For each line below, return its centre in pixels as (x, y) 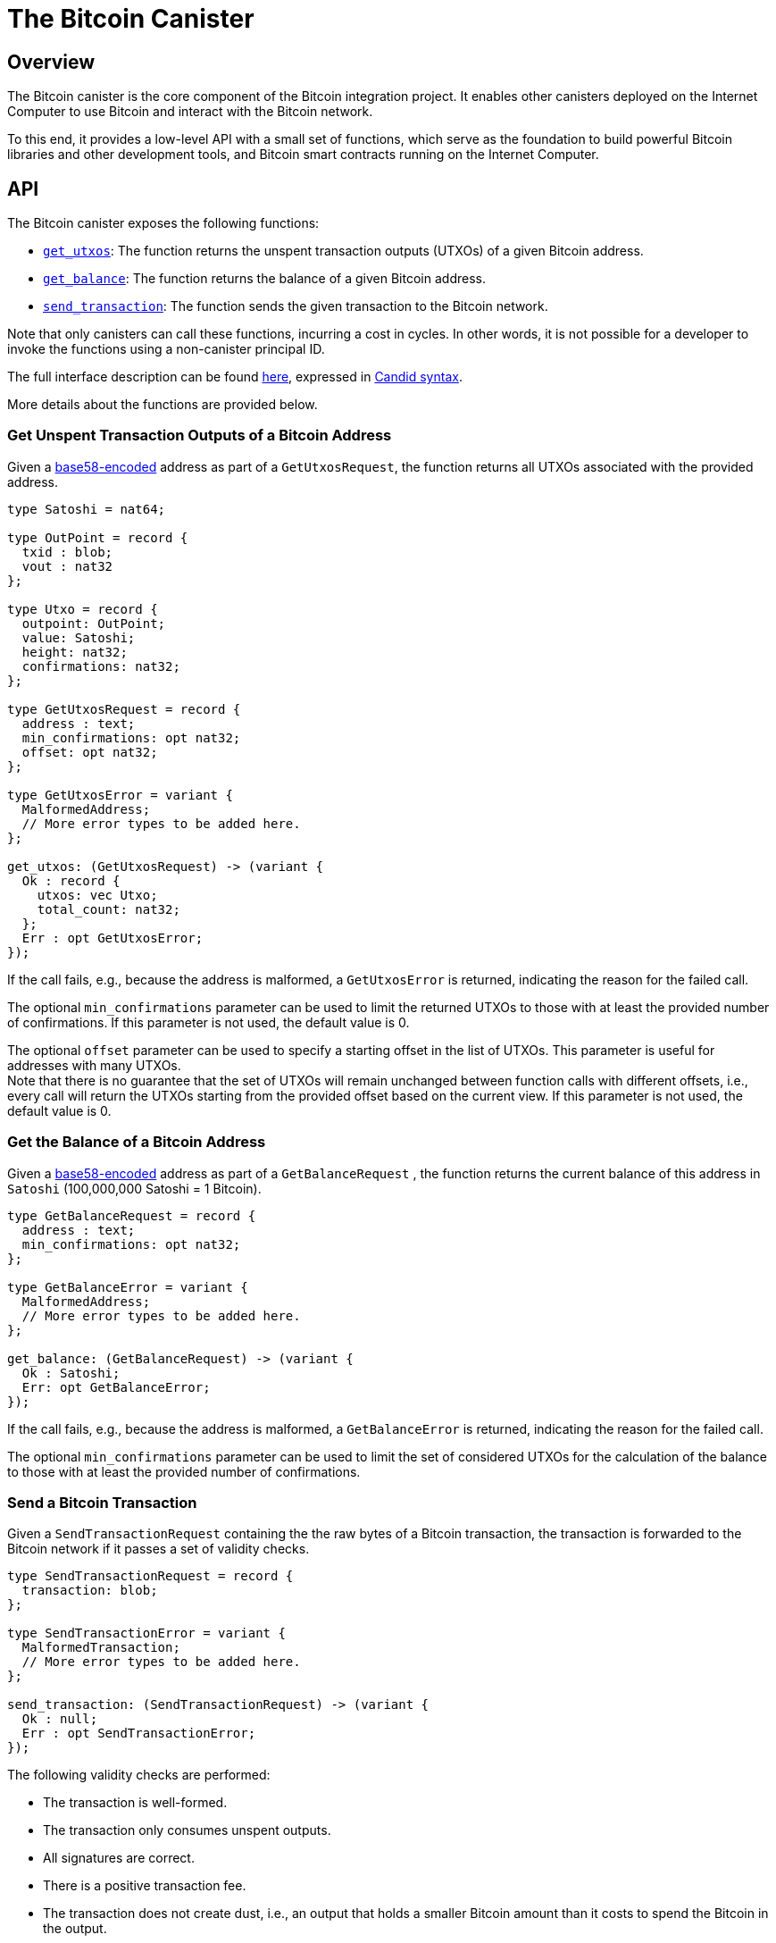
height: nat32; (75, 652)
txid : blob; (67, 552)
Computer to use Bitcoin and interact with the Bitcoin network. (190, 112)
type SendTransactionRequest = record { (150, 1576)
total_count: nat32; (108, 909)
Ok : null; (60, 1719)
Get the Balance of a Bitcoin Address (137, 1142)
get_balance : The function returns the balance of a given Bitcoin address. (264, 279)
